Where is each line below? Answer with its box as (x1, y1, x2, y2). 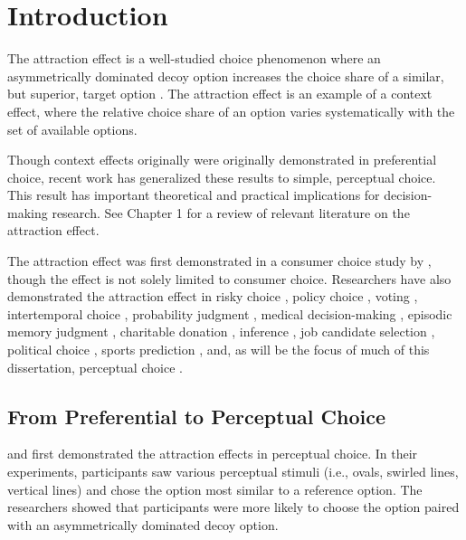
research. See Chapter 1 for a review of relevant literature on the (52, 203, 410, 222)
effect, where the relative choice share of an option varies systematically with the (7, 101, 455, 120)
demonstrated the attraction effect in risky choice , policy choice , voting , (7, 287, 418, 306)
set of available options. (7, 119, 138, 138)
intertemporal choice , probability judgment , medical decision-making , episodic (7, 304, 452, 323)
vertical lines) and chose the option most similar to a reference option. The (7, 479, 423, 498)
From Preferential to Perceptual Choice (7, 402, 385, 430)
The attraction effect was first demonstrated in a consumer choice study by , (7, 251, 432, 270)
